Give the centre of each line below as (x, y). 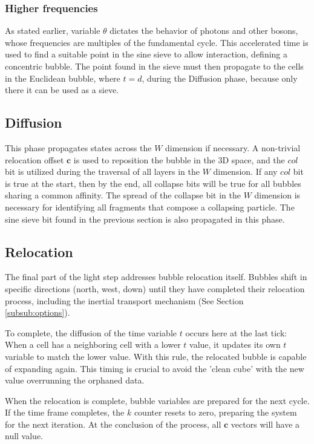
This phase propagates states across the (78, 147)
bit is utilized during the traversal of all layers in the (103, 171)
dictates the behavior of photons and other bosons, (204, 31)
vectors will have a (265, 424)
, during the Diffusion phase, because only (220, 78)
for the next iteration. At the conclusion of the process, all (113, 424)
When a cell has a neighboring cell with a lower (93, 344)
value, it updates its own (235, 344)
